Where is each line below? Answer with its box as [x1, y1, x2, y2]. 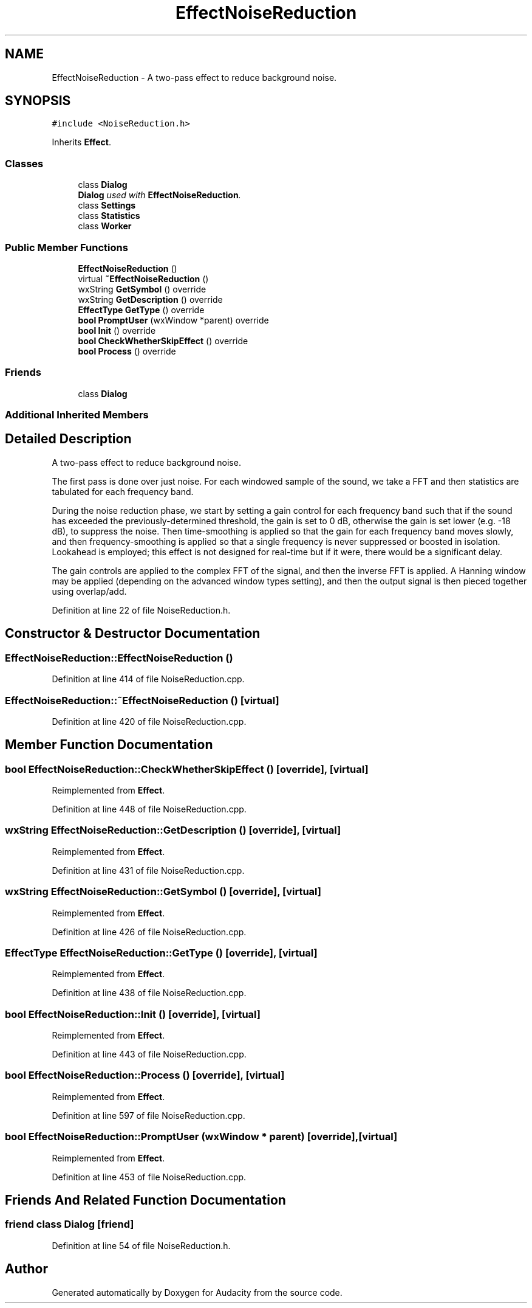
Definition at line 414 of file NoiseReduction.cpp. [52, 674, 245, 685]
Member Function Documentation [5, 737, 213, 753]
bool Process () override [78, 345, 176, 356]
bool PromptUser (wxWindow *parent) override [78, 314, 269, 325]
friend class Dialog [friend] [5, 1218, 134, 1231]
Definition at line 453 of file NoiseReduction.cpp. [52, 1171, 247, 1182]
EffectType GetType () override [78, 304, 205, 315]
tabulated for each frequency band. [52, 486, 194, 497]
